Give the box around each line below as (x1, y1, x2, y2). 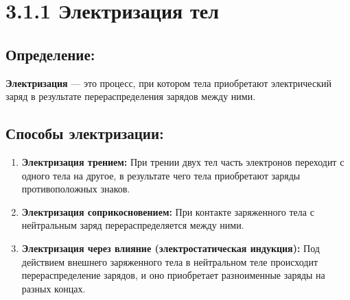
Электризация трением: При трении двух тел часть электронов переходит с (21, 154, 345, 168)
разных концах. (21, 281, 86, 295)
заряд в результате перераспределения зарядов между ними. (5, 89, 256, 103)
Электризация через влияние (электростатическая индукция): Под (21, 240, 320, 255)
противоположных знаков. (21, 182, 130, 196)
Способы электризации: (5, 123, 164, 144)
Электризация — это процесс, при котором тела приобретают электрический (5, 75, 331, 90)
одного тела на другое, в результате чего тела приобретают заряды (21, 168, 301, 182)
